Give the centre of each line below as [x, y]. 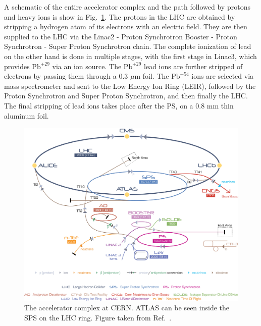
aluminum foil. [27, 115]
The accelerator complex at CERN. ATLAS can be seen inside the [127, 308]
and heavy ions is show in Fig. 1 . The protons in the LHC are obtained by [120, 16]
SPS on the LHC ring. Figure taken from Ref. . [98, 317]
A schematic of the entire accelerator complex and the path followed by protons [127, 7]
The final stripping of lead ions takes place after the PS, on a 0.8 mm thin [119, 105]
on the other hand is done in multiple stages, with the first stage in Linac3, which [130, 56]
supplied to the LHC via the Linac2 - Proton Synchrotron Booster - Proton [121, 36]
